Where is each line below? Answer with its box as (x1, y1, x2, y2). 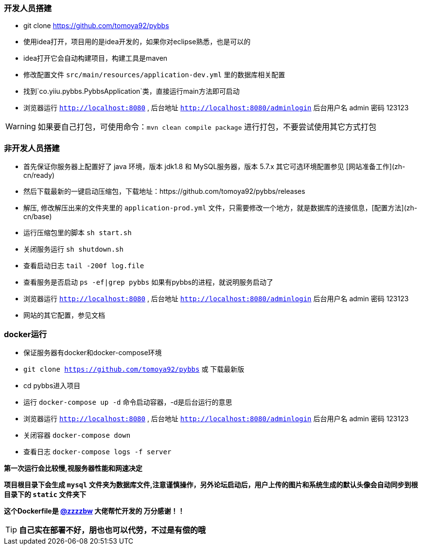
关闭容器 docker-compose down (23, 430, 131, 439)
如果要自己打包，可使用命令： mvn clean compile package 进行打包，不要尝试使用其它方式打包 (37, 122, 377, 132)
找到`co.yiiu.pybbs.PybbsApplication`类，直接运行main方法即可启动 (23, 87, 240, 96)
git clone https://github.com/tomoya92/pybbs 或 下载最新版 (23, 364, 245, 373)
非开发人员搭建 (4, 143, 60, 153)
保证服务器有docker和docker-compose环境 (23, 348, 162, 357)
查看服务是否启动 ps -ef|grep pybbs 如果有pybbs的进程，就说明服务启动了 (23, 278, 273, 287)
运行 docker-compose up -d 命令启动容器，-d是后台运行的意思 (23, 397, 232, 406)
